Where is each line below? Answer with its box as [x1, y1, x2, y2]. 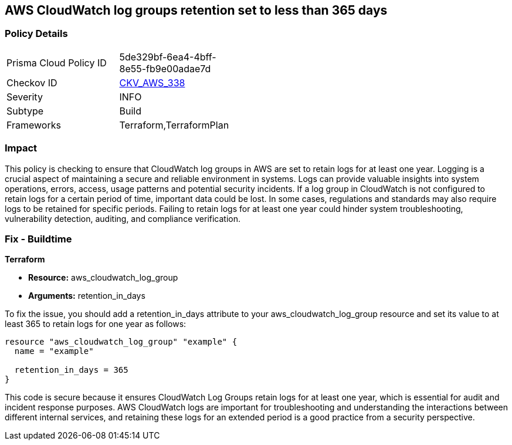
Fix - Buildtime [5, 232, 72, 245]
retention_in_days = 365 [14, 365, 128, 375]
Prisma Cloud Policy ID [6, 56, 107, 69]
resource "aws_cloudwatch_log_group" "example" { [5, 337, 238, 347]
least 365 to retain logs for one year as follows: [5, 319, 187, 329]
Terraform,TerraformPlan [119, 119, 229, 131]
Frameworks [6, 119, 61, 131]
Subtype [6, 104, 44, 117]
